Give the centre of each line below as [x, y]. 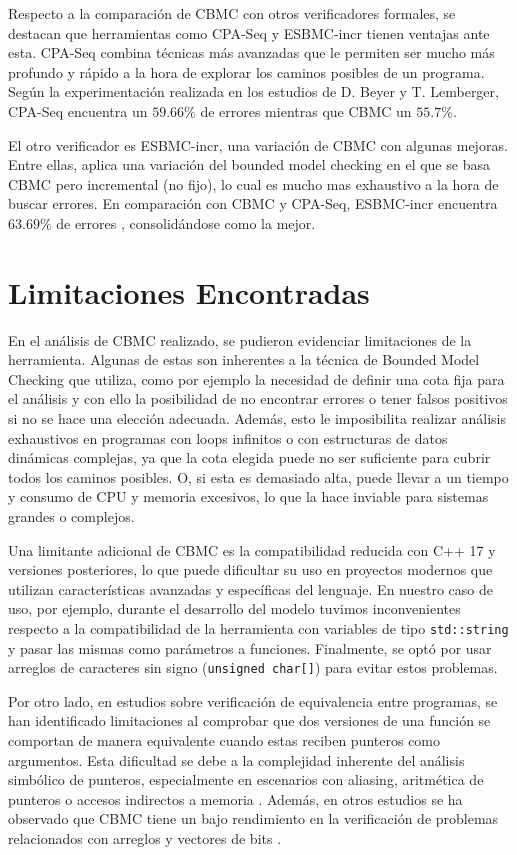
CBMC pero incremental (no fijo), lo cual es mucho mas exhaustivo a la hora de [253, 183]
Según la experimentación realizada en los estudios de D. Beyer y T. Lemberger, [253, 91]
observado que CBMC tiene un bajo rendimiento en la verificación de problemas [253, 818]
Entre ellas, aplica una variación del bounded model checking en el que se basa [249, 164]
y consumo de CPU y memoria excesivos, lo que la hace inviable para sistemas [248, 496]
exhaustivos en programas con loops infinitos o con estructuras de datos [228, 437]
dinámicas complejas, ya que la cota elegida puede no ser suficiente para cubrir [249, 457]
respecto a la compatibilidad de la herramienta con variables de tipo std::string [258, 627]
